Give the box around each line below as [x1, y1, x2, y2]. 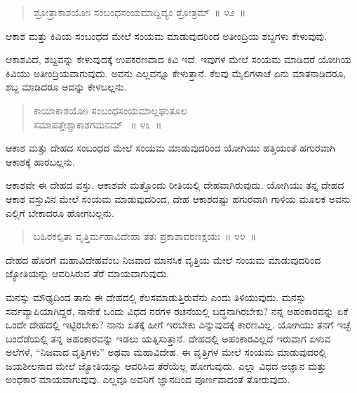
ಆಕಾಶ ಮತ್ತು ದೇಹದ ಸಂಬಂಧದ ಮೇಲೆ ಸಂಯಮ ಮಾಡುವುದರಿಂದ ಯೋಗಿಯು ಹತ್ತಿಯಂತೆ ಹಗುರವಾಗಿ [6, 140, 335, 155]
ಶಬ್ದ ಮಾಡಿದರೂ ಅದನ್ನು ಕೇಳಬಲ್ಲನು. [6, 79, 127, 94]
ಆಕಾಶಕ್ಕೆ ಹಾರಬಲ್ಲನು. [6, 154, 75, 168]
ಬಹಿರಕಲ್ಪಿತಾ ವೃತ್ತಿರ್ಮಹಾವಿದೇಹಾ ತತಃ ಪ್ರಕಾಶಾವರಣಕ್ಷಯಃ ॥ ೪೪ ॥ [33, 229, 257, 244]
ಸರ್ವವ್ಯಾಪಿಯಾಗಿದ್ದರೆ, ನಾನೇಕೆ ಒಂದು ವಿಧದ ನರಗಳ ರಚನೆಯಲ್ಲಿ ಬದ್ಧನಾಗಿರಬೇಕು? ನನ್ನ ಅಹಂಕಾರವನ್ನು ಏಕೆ [6, 303, 349, 318]
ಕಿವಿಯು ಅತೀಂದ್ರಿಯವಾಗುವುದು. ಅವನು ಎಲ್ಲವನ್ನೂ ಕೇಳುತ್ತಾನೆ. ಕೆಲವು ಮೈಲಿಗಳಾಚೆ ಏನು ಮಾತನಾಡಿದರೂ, [6, 65, 346, 80]
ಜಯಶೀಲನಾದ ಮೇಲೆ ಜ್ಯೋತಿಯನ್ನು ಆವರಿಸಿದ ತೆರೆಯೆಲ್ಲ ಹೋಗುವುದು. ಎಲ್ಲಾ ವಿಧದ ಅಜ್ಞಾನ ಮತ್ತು [6, 358, 327, 373]
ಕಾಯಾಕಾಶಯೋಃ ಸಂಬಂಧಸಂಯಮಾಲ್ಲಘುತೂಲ [33, 102, 187, 117]
